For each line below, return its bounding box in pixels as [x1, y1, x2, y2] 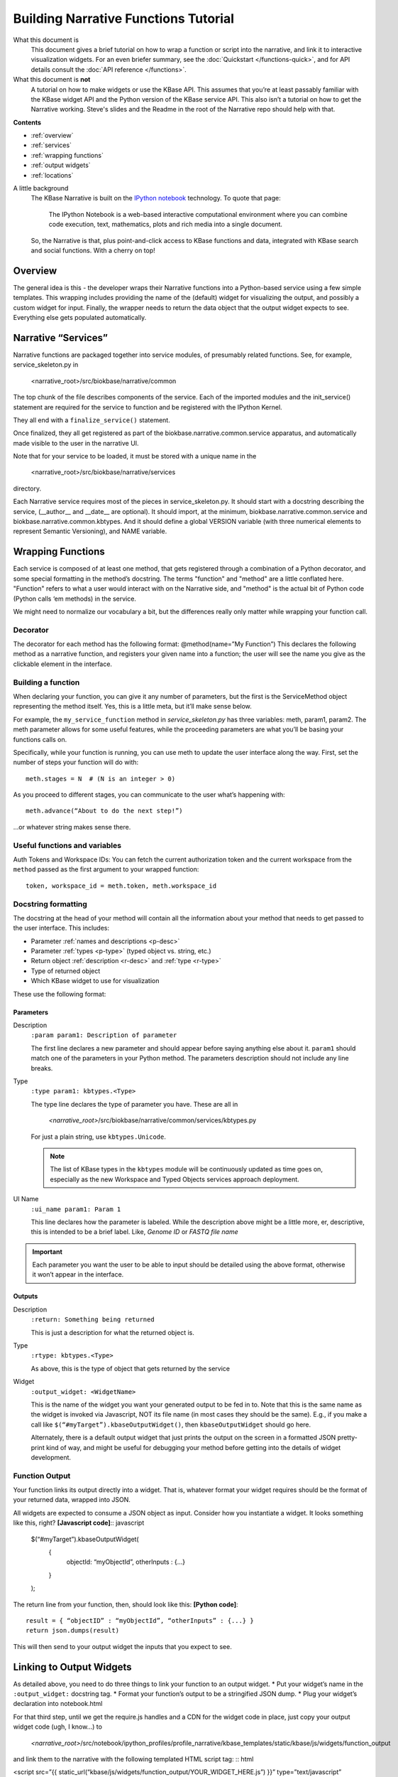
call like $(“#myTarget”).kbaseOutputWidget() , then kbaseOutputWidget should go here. [31, 1420, 311, 1429]
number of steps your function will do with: [13, 758, 139, 767]
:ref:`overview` [31, 131, 74, 140]
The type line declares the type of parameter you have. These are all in [31, 1100, 238, 1108]
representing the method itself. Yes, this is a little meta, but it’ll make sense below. [13, 702, 252, 711]
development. [31, 1453, 71, 1461]
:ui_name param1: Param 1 [31, 1205, 121, 1213]
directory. [13, 484, 42, 493]
